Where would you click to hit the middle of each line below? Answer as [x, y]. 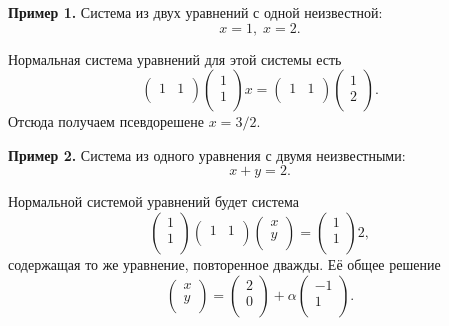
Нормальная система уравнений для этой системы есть [175, 58]
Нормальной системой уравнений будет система [154, 201]
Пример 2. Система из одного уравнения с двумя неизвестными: [207, 154]
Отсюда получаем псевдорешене [106, 121]
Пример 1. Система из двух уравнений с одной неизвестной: [195, 12]
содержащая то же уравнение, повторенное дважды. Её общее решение [224, 263]
